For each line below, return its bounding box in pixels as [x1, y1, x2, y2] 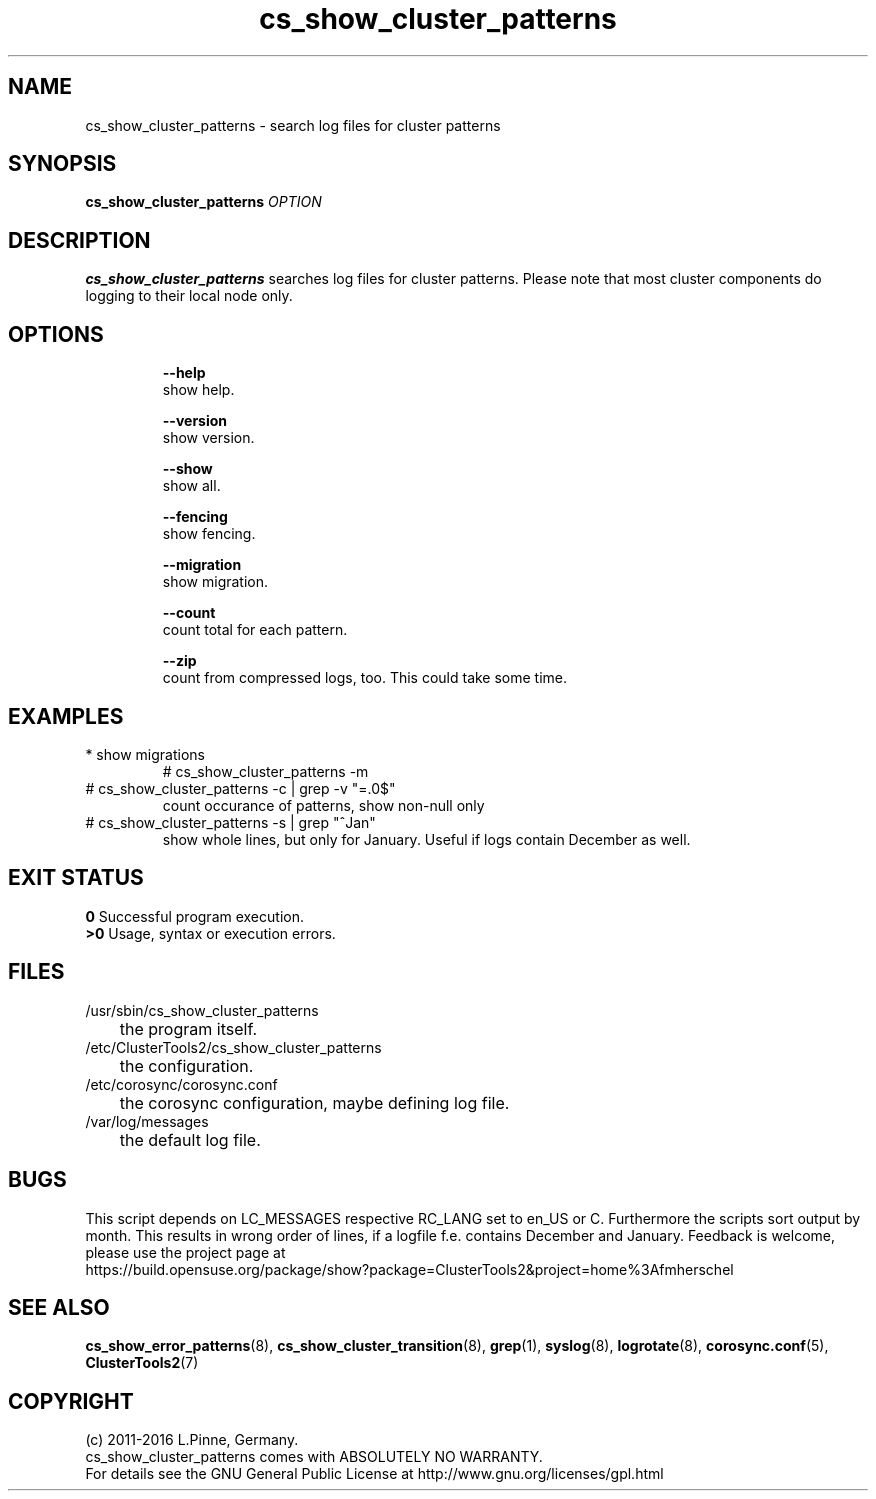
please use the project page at [85, 1243, 286, 1261]
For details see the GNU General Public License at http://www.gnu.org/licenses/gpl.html [85, 1465, 664, 1483]
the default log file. [119, 1129, 261, 1150]
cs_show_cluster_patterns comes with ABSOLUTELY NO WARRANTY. [85, 1448, 543, 1466]
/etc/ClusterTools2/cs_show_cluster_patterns [85, 1038, 382, 1056]
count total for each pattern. [162, 621, 348, 639]
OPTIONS [8, 321, 104, 347]
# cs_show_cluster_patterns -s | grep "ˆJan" [85, 813, 376, 831]
